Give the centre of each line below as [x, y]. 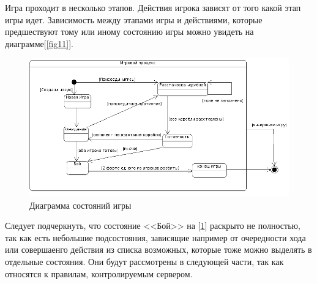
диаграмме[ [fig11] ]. [39, 43]
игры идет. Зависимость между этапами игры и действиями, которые [134, 19]
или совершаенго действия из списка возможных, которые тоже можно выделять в [158, 249]
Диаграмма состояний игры [80, 205]
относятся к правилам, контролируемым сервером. [99, 273]
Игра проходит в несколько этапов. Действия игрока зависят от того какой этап [153, 7]
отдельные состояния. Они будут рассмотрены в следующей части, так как [144, 261]
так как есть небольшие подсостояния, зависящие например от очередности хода [155, 237]
